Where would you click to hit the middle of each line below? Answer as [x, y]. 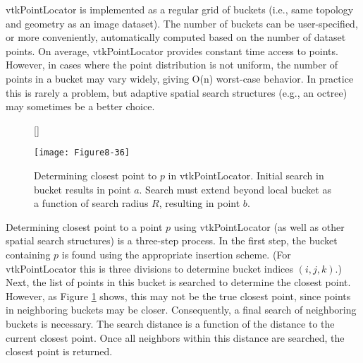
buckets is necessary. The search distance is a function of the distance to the [170, 323]
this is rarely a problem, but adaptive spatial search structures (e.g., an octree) [177, 92]
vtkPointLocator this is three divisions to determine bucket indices [150, 268]
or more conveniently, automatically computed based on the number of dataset [176, 37]
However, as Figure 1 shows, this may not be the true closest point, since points [178, 296]
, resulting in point [199, 203]
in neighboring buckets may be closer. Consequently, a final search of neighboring [181, 310]
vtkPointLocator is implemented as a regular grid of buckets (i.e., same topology [180, 9]
